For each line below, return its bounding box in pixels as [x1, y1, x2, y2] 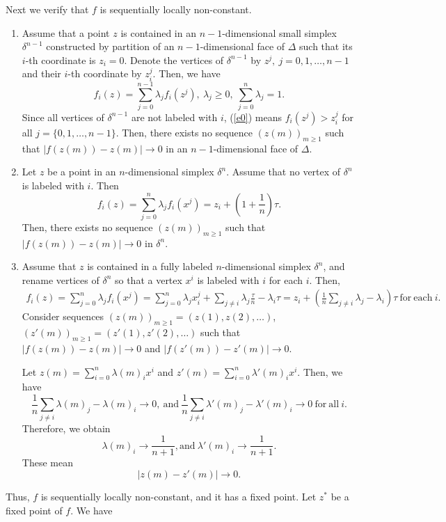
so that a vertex [114, 272, 182, 287]
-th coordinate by [67, 66, 142, 81]
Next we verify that [6, 2, 89, 16]
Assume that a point [22, 25, 110, 40]
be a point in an [47, 164, 116, 179]
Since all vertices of [22, 109, 104, 124]
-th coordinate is [25, 52, 96, 67]
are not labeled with [131, 109, 218, 124]
